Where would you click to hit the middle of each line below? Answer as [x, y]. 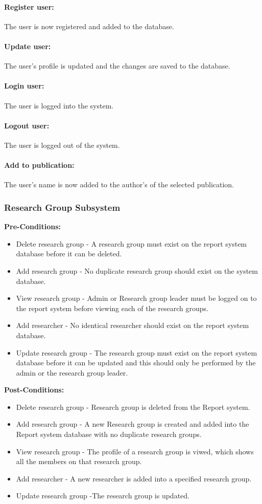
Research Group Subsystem [62, 207]
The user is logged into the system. [59, 105]
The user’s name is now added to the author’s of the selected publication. [119, 184]
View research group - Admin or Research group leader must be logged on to [136, 298]
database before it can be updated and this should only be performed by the [136, 363]
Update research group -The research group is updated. [103, 496]
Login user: [24, 86]
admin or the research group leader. [72, 372]
